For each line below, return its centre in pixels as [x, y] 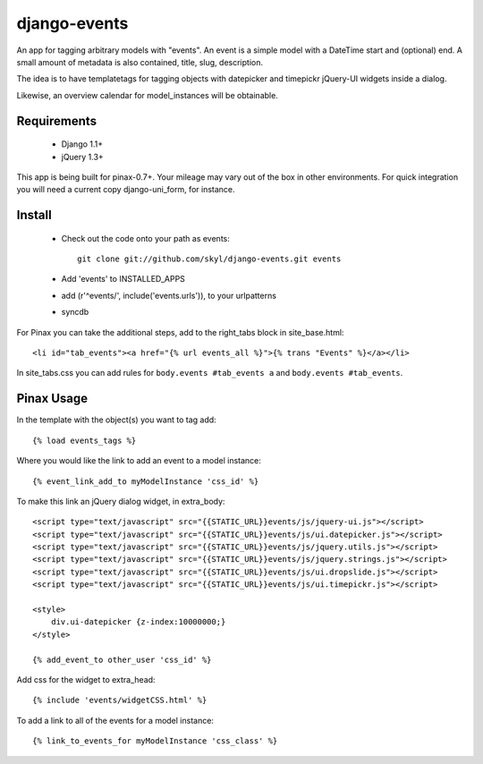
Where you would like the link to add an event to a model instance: [139, 461]
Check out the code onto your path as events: [145, 238]
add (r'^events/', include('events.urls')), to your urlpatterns [169, 295]
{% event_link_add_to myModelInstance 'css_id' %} [146, 481]
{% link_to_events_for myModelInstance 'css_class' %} [155, 741]
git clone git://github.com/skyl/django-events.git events [209, 259]
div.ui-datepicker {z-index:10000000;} [138, 622]
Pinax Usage [52, 399]
